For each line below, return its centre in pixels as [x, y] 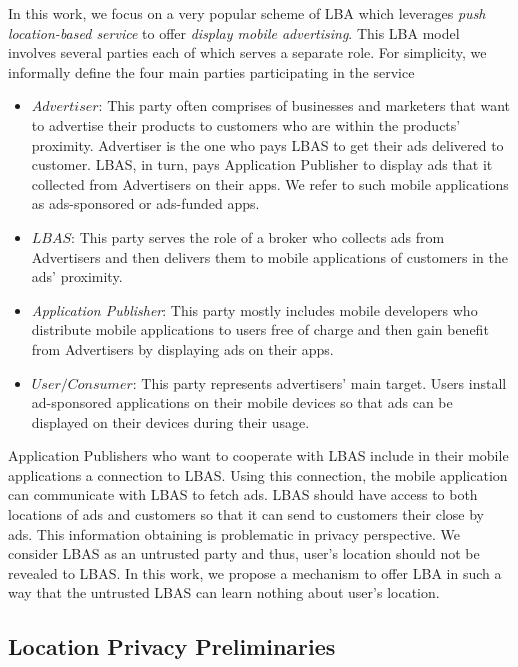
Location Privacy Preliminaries [172, 646]
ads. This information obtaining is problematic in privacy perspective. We [234, 533]
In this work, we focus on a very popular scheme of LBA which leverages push [247, 13]
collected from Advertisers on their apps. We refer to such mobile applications [270, 183]
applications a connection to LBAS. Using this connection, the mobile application [258, 474]
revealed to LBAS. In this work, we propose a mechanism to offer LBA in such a [255, 572]
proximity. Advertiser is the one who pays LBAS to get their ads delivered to [267, 144]
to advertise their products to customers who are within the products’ [246, 124]
